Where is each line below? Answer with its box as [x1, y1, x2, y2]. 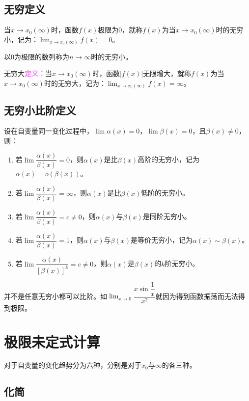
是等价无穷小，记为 [130, 235, 193, 245]
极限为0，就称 [98, 25, 143, 35]
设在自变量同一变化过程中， [4, 126, 93, 136]
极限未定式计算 [4, 331, 101, 351]
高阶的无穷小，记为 [137, 154, 199, 164]
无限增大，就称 [143, 68, 192, 78]
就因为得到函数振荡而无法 [155, 291, 238, 301]
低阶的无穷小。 [140, 187, 189, 198]
